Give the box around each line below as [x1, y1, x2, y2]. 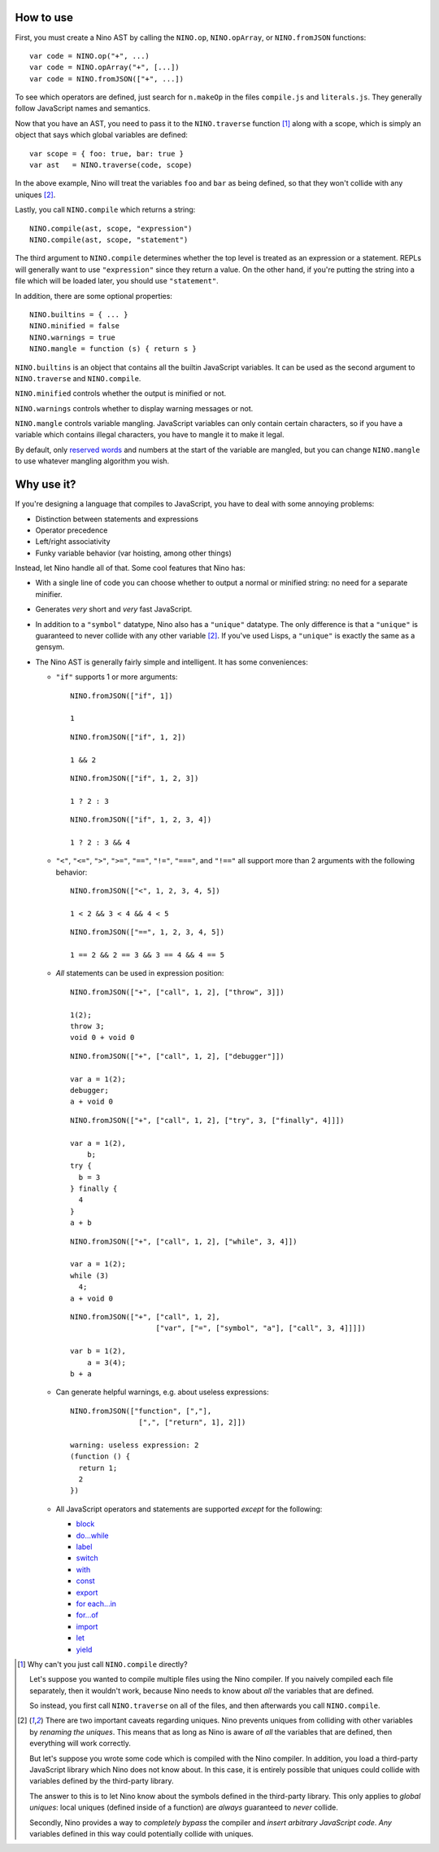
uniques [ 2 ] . [15, 190, 56, 200]
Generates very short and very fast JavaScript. [35, 604, 193, 614]
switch [76, 1553, 98, 1563]
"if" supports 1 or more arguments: [55, 672, 178, 682]
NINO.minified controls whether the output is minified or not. [15, 388, 227, 398]
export [76, 1587, 98, 1597]
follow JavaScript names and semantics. [15, 103, 150, 113]
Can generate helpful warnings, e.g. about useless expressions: [55, 1387, 270, 1397]
